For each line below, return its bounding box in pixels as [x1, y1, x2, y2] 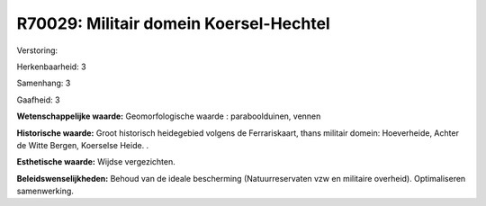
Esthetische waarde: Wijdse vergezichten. [16, 157, 175, 167]
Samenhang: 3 [16, 77, 71, 89]
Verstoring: [16, 45, 58, 56]
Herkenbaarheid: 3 [16, 61, 86, 72]
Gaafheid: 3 [16, 94, 60, 105]
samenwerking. [16, 185, 74, 197]
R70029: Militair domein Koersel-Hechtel [16, 13, 330, 33]
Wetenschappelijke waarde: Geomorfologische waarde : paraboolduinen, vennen [16, 111, 321, 121]
